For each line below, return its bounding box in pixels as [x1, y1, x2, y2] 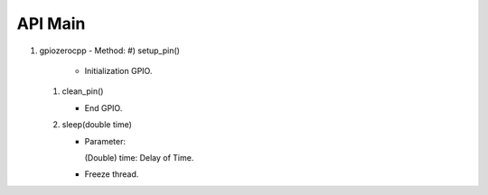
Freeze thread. [84, 169, 139, 180]
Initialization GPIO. [84, 65, 153, 76]
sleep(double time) [61, 119, 133, 130]
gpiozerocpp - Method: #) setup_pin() [39, 45, 181, 56]
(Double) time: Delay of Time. [84, 152, 194, 162]
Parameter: [84, 135, 127, 146]
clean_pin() [61, 86, 104, 97]
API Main [16, 14, 86, 33]
